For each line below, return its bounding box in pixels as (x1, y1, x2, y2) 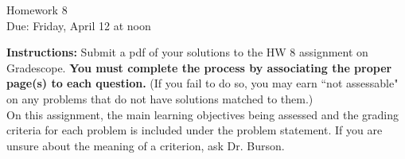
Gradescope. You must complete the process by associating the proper (6, 59, 392, 76)
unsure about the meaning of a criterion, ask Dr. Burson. (6, 137, 285, 153)
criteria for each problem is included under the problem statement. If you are (6, 122, 383, 138)
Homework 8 (6, 2, 68, 17)
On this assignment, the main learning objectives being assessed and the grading (6, 106, 399, 122)
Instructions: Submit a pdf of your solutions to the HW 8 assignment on (6, 44, 368, 60)
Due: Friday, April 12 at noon (6, 17, 151, 33)
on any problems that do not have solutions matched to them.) (6, 90, 313, 107)
